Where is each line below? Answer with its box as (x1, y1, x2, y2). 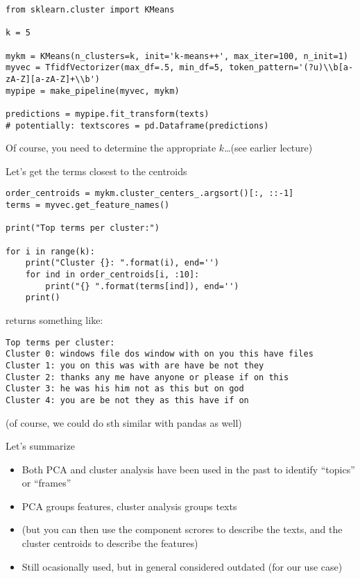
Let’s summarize (6, 439, 75, 453)
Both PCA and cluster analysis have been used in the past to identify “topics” (22, 462, 355, 476)
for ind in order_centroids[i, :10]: (25, 270, 200, 279)
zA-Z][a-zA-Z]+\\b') (6, 74, 101, 84)
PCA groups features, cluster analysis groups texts (22, 498, 237, 513)
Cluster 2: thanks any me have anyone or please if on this (6, 372, 289, 382)
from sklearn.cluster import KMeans (6, 5, 175, 15)
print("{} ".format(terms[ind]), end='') (45, 281, 239, 291)
